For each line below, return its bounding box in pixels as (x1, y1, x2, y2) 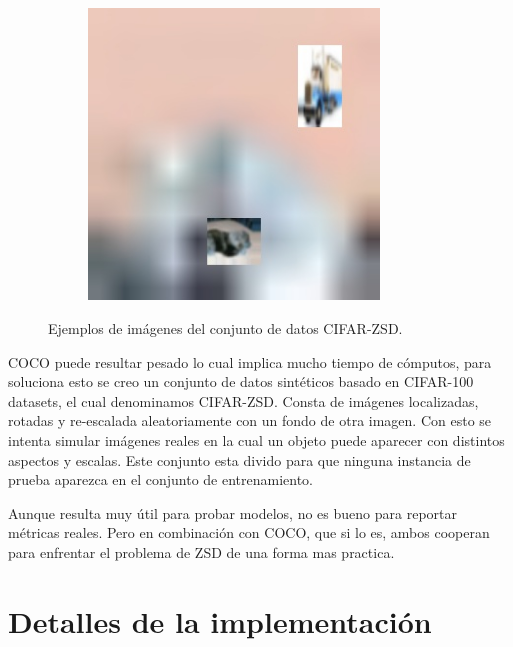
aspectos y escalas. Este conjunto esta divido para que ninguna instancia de (8, 449, 471, 470)
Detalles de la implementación (8, 600, 432, 641)
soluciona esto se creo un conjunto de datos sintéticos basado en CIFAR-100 (8, 371, 474, 392)
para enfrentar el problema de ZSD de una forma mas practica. (8, 541, 395, 562)
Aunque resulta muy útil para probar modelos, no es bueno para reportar (8, 502, 457, 523)
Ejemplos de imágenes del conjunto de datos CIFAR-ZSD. (48, 317, 403, 338)
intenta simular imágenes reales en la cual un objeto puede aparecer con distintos (8, 429, 505, 450)
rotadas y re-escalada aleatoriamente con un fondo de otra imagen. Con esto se (8, 410, 492, 431)
